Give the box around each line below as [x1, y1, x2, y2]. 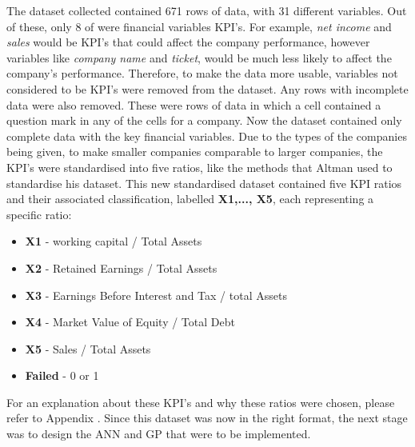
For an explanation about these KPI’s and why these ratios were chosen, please [6, 393, 395, 410]
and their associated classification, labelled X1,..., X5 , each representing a [6, 190, 374, 207]
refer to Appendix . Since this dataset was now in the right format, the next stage [6, 409, 408, 426]
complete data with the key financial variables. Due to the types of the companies [6, 127, 407, 144]
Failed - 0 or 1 [25, 367, 99, 384]
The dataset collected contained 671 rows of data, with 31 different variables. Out [6, 2, 407, 18]
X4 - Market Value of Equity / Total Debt [25, 313, 235, 330]
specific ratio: [6, 206, 72, 222]
